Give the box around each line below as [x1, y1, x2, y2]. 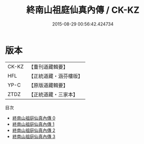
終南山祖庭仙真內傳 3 [12, 133, 56, 139]
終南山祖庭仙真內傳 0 [12, 115, 56, 121]
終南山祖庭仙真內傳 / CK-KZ [26, 4, 140, 16]
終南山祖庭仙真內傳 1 [12, 121, 55, 127]
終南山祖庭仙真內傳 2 [12, 127, 56, 133]
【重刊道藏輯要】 [28, 63, 68, 70]
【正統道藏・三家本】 [28, 91, 78, 98]
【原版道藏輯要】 [28, 82, 68, 88]
